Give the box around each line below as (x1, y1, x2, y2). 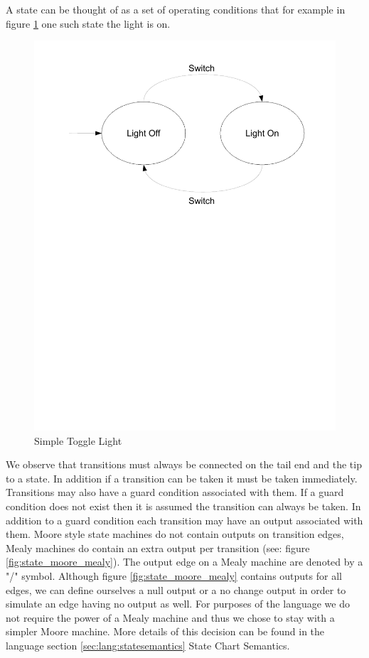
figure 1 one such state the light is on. (6, 16, 171, 31)
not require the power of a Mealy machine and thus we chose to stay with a (6, 610, 335, 625)
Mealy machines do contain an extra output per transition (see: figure (6, 540, 310, 555)
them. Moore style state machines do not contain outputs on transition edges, (6, 527, 344, 541)
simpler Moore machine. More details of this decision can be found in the (6, 624, 325, 639)
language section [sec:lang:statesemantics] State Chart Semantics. (6, 637, 290, 652)
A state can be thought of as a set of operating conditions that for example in (6, 2, 346, 16)
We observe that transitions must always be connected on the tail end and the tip (6, 457, 362, 472)
